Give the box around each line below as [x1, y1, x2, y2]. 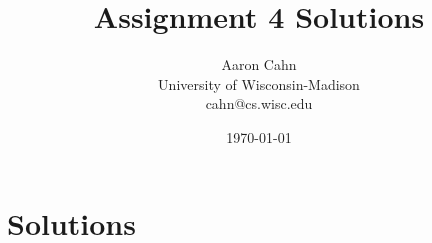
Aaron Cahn [221, 54, 297, 75]
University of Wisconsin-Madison [158, 73, 360, 94]
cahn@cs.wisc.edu [205, 93, 313, 114]
